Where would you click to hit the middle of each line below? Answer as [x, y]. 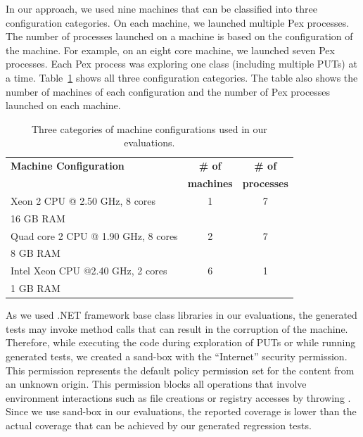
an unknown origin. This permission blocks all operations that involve [156, 384]
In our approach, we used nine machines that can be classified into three [161, 8]
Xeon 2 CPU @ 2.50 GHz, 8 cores [83, 200]
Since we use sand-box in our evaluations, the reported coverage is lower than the [181, 411]
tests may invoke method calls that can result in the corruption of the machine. [177, 328]
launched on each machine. [63, 105]
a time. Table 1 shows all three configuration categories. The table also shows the [182, 77]
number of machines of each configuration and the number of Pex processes [168, 91]
